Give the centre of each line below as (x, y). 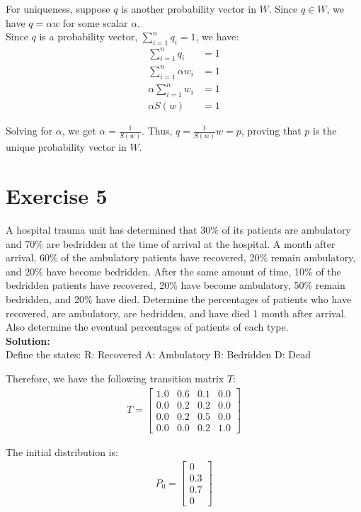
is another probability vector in (189, 8)
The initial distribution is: (62, 451)
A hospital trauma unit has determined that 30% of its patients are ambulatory (178, 230)
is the (325, 130)
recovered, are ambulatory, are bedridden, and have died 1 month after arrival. (176, 313)
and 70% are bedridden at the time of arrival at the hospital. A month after (171, 243)
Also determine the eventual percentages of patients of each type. (147, 327)
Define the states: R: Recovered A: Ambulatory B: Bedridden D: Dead (158, 354)
